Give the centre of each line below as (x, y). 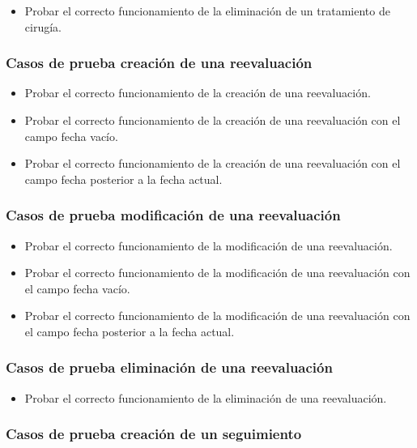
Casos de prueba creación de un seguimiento (154, 434)
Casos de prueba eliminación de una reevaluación (169, 367)
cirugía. (43, 26)
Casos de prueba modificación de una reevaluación (173, 215)
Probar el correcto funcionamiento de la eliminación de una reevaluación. (206, 397)
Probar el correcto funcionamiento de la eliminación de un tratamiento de (207, 11)
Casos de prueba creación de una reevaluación (159, 63)
